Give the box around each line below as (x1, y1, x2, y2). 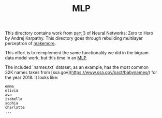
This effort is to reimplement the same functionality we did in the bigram (5, 50, 149, 56)
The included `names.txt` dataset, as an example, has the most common (5, 64, 149, 70)
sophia (5, 101, 18, 106)
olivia (5, 88, 18, 93)
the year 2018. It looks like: (5, 74, 59, 80)
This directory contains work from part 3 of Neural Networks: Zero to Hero (5, 30, 153, 36)
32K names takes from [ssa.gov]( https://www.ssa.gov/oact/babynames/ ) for (5, 70, 157, 75)
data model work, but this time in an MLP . (5, 55, 88, 61)
